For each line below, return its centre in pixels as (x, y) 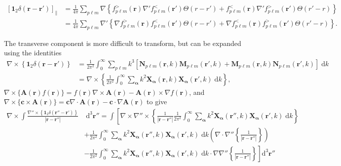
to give (157, 102)
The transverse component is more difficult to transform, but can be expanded (123, 43)
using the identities (33, 53)
